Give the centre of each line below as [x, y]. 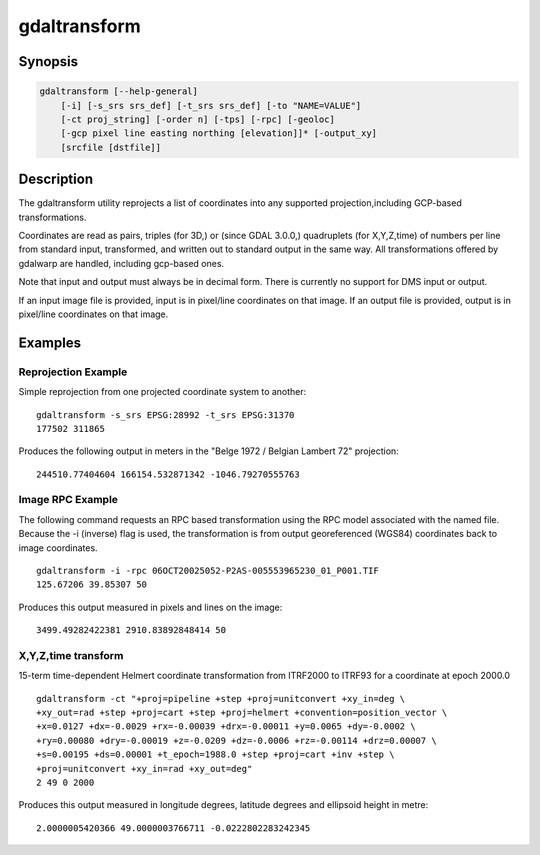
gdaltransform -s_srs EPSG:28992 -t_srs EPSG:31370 [165, 414]
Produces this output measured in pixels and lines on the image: [150, 607]
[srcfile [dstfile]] [111, 147]
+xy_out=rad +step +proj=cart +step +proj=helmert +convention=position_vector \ [242, 713]
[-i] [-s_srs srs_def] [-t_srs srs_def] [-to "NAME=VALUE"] [211, 105]
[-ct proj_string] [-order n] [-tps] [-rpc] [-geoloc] [197, 119]
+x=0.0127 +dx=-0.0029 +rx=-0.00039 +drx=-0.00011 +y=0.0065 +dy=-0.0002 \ [226, 726]
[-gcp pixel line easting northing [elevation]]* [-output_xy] [219, 133]
